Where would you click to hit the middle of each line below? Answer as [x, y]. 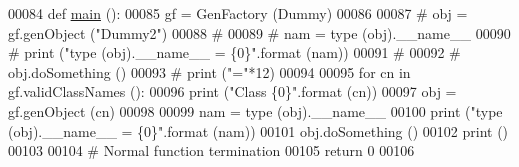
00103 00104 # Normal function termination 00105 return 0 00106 [211, 150]
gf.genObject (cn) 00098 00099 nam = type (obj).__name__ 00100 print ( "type [255, 110]
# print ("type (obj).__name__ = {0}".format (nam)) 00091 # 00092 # [234, 52]
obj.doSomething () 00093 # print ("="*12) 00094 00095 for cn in [209, 71]
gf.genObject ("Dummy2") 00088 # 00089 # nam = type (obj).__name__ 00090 [259, 32]
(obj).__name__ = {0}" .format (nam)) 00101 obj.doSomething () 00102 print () [258, 130]
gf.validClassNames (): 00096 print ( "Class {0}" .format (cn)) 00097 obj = [232, 91]
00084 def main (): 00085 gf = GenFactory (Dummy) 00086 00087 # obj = [238, 13]
